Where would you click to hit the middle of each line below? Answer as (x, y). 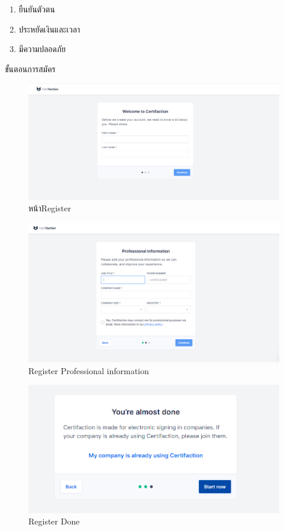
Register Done (54, 521)
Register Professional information (89, 370)
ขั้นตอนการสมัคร (30, 68)
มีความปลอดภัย (42, 49)
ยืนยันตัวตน (37, 9)
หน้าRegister (50, 208)
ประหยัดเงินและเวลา (49, 29)
